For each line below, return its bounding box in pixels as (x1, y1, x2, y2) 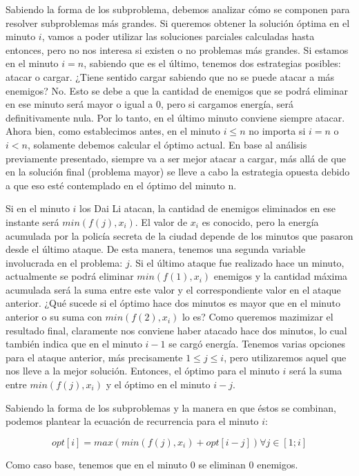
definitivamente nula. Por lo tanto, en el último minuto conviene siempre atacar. (6, 110, 345, 124)
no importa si (249, 124, 306, 138)
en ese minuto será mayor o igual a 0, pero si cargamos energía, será (6, 97, 294, 111)
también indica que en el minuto (6, 336, 142, 351)
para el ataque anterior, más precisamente (6, 350, 183, 364)
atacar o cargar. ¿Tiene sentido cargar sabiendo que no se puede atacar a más (6, 69, 335, 84)
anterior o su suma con (6, 310, 102, 324)
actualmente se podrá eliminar (6, 269, 134, 283)
